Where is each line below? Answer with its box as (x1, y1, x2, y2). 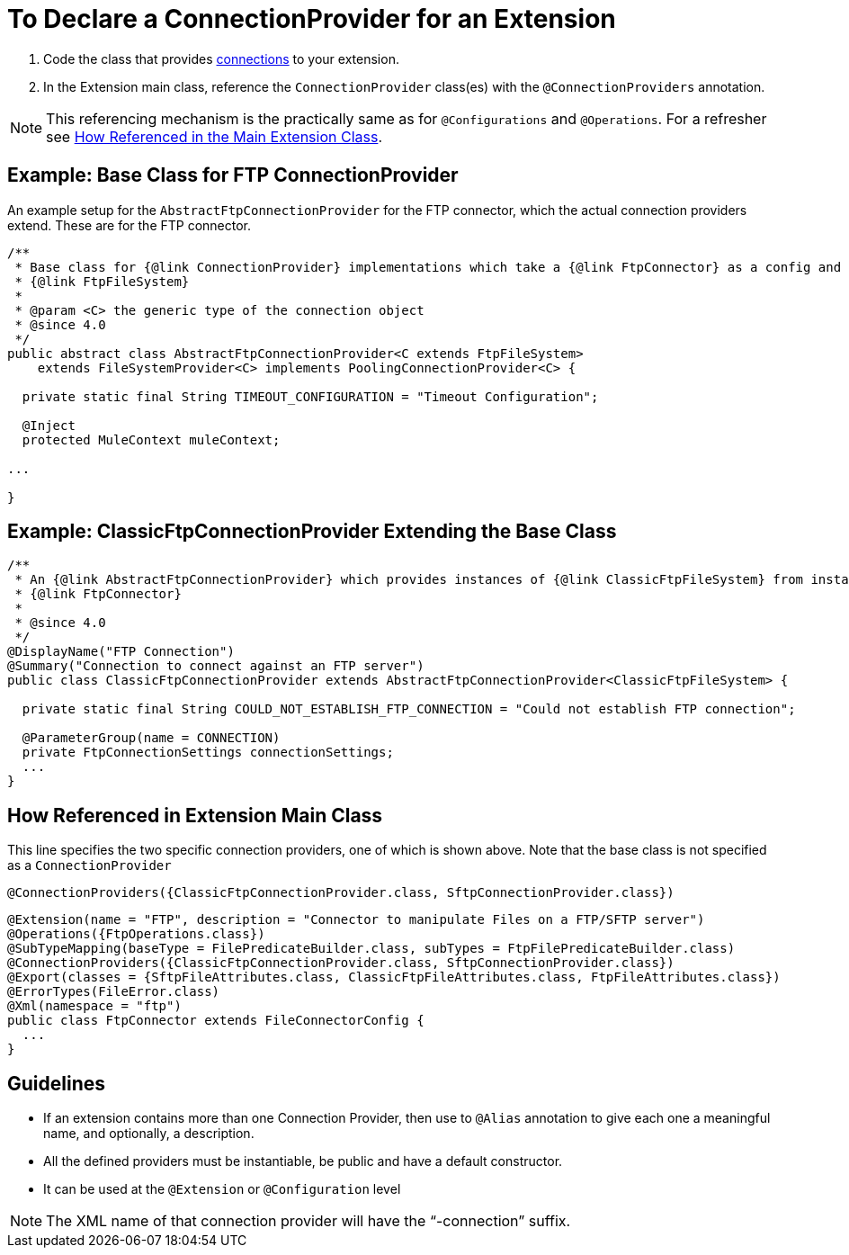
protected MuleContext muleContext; (22, 432, 281, 447)
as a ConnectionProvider (7, 857, 172, 874)
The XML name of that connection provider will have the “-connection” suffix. (46, 1212, 571, 1231)
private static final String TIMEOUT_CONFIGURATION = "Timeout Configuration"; (22, 389, 599, 404)
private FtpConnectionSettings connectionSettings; (22, 745, 394, 760)
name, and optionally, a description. (43, 1125, 255, 1142)
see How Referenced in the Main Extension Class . (46, 127, 382, 146)
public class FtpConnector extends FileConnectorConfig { (7, 1013, 424, 1028)
